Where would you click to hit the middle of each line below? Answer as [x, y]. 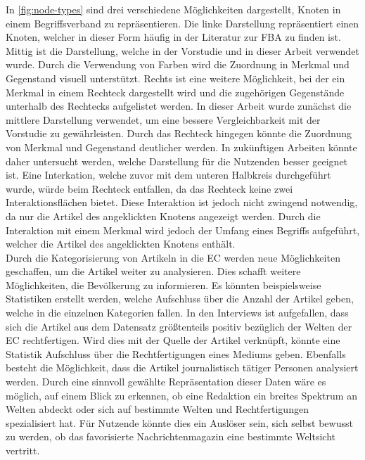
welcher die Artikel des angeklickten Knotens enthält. [121, 244]
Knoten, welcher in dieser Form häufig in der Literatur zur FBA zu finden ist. [173, 37]
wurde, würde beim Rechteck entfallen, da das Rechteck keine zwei [149, 188]
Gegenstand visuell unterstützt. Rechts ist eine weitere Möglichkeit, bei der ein [175, 78]
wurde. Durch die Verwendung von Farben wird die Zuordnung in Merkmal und [178, 64]
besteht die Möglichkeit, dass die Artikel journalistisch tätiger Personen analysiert [182, 368]
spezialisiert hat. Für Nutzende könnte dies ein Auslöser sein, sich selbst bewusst [179, 422]
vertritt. [23, 450]
